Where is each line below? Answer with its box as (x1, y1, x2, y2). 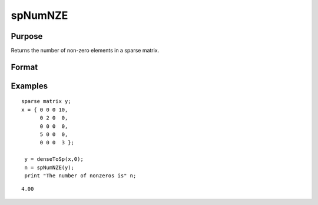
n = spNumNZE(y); (24, 164, 75, 171)
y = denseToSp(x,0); (24, 156, 84, 163)
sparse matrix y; (21, 98, 71, 105)
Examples (11, 81, 48, 91)
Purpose (11, 31, 43, 41)
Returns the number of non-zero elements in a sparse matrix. (11, 47, 160, 54)
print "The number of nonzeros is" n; (24, 173, 137, 179)
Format (11, 62, 38, 72)
